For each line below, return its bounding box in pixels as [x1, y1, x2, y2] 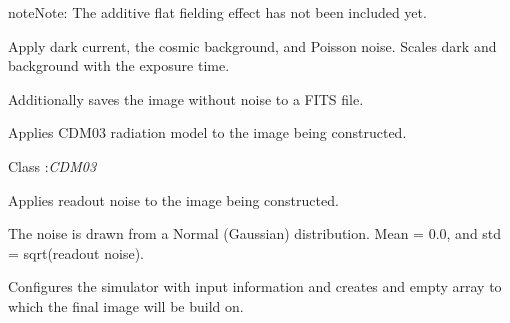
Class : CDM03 [8, 155, 97, 176]
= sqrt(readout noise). [8, 242, 144, 263]
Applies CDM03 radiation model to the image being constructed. [8, 122, 407, 143]
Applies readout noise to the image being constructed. [8, 189, 339, 210]
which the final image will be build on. [8, 295, 244, 316]
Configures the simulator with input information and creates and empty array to [8, 276, 502, 297]
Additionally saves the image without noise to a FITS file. [8, 88, 364, 109]
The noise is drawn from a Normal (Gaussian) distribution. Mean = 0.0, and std [8, 223, 502, 244]
